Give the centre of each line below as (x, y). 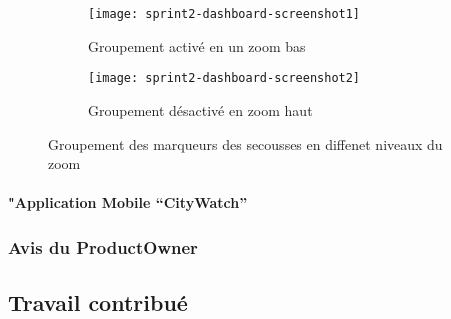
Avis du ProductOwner (103, 246)
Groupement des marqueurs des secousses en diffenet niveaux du (245, 143)
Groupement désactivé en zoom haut (200, 109)
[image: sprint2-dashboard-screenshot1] (224, 14)
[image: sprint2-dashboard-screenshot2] (224, 78)
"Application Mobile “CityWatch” (128, 202)
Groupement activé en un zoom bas (197, 45)
